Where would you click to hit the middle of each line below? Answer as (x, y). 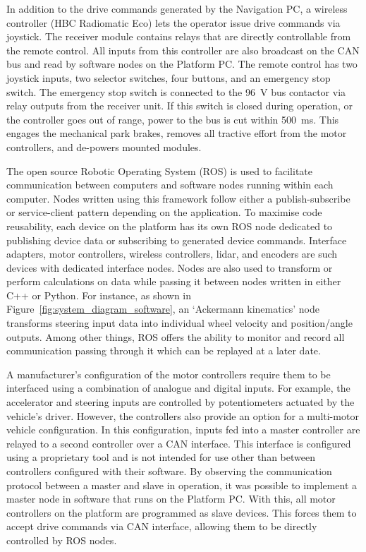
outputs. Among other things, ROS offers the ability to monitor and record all (176, 336)
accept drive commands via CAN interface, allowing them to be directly (162, 526)
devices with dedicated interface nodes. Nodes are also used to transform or (170, 267)
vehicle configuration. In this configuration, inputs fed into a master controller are (183, 430)
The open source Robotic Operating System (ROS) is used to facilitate (159, 170)
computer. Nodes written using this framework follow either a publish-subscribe (178, 198)
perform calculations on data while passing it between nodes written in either (174, 281)
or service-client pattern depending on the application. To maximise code (164, 212)
